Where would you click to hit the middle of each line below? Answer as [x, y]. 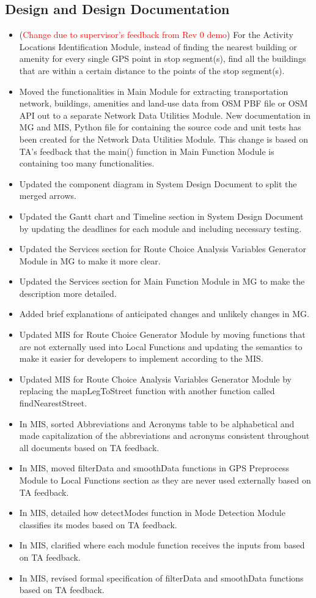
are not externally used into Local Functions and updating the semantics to [161, 346]
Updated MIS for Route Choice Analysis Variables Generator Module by [156, 379]
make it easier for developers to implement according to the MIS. [141, 358]
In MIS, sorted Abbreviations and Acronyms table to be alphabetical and [157, 423]
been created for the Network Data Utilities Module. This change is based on [164, 139]
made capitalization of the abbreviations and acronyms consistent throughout [164, 435]
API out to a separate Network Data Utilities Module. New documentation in [165, 115]
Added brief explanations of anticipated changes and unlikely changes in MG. [164, 314]
